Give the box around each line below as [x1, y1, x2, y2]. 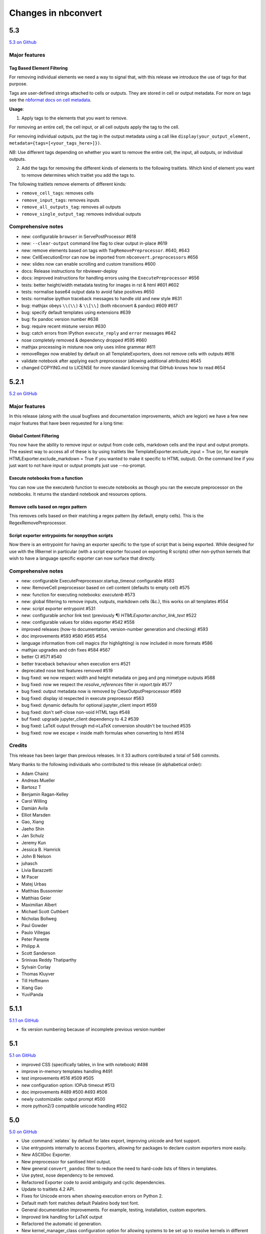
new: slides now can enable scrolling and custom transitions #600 [21, 261, 156, 267]
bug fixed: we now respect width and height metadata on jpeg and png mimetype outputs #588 [21, 674, 215, 681]
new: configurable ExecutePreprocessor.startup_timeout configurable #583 [21, 578, 175, 584]
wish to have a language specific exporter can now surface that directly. [9, 555, 156, 561]
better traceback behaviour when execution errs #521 [21, 660, 131, 666]
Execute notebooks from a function [9, 475, 83, 481]
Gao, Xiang [21, 819, 44, 825]
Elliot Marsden [21, 812, 51, 818]
